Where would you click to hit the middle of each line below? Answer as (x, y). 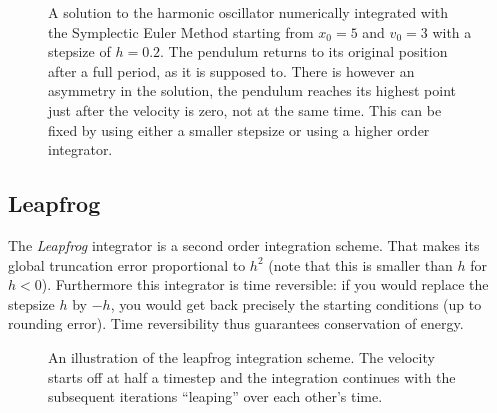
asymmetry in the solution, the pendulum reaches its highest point (252, 90)
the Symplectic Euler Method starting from (181, 31)
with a (452, 31)
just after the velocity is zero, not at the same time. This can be (245, 109)
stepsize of (79, 51)
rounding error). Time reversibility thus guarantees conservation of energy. (236, 323)
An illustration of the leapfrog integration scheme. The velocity (241, 356)
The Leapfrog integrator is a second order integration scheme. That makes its (244, 244)
